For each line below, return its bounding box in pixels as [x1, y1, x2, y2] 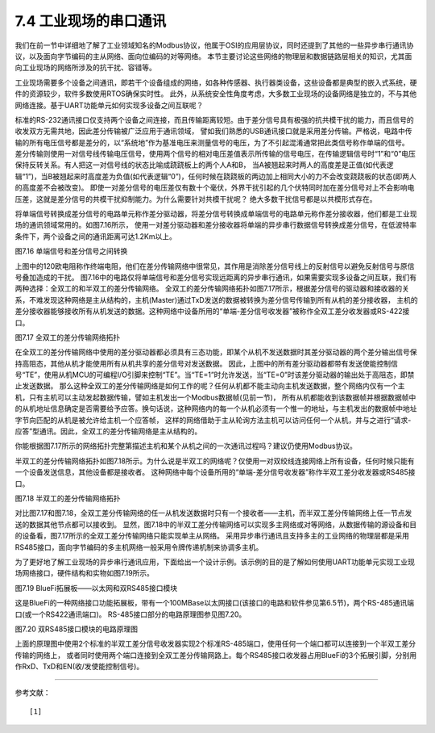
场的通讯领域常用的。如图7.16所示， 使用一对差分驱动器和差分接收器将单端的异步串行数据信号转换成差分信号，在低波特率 [14, 220, 417, 230]
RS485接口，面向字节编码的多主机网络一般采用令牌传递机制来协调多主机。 [14, 542, 263, 552]
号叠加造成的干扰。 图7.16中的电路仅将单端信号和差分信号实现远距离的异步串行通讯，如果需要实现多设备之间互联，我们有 [14, 272, 417, 282]
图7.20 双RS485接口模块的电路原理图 [14, 624, 139, 634]
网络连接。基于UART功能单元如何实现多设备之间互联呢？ [14, 100, 204, 110]
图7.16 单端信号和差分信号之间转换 [14, 246, 128, 256]
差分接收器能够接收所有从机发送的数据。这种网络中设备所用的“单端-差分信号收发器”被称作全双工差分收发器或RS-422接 [14, 307, 410, 316]
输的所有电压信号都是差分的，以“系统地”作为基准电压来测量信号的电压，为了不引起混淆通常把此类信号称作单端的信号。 [14, 137, 410, 147]
